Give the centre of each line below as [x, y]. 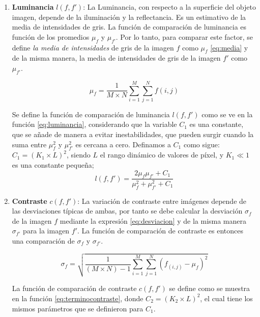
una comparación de [43, 240]
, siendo [79, 155]
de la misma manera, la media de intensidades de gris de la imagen [116, 58]
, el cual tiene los [226, 298]
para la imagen [46, 231]
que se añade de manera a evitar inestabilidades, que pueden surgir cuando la [133, 134]
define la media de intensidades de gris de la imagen [93, 47]
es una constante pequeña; [53, 165]
